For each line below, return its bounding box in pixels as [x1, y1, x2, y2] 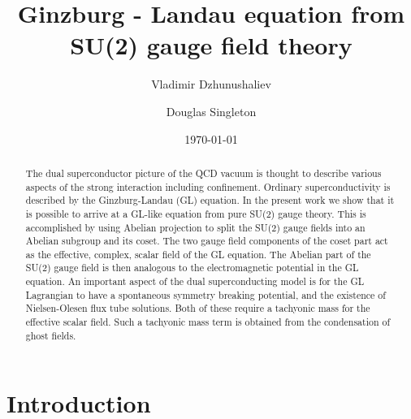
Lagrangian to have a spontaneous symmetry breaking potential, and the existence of [25, 287, 386, 301]
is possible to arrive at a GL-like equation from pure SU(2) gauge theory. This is [25, 206, 366, 220]
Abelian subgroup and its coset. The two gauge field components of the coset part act [25, 234, 388, 248]
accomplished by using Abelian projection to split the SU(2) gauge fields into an [25, 220, 366, 234]
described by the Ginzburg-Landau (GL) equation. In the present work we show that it [25, 193, 395, 207]
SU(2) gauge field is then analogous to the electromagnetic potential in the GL [25, 261, 359, 274]
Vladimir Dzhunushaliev [151, 76, 271, 93]
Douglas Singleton [166, 102, 257, 119]
